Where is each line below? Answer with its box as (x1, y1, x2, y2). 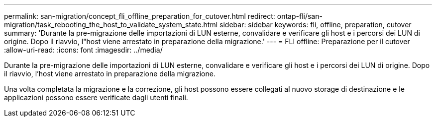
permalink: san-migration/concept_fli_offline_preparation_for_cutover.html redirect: (4, 12, 275, 20)
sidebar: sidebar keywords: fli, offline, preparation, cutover (219, 20, 412, 29)
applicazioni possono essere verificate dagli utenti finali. (4, 93, 188, 102)
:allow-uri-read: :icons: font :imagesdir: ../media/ (4, 46, 163, 54)
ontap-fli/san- (277, 12, 323, 20)
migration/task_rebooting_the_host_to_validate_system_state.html (4, 20, 218, 29)
